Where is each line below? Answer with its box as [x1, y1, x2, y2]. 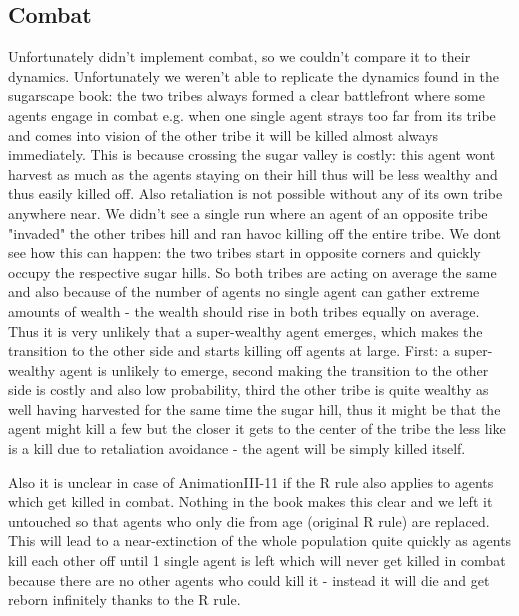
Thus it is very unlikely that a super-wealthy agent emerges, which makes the [8, 320, 483, 341]
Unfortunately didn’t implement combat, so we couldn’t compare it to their [8, 46, 471, 67]
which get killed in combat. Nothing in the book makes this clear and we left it [8, 491, 493, 512]
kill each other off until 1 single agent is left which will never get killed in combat [8, 550, 506, 571]
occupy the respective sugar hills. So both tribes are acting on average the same [8, 261, 497, 282]
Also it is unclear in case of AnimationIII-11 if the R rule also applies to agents [8, 471, 494, 492]
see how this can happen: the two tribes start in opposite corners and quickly [8, 242, 481, 263]
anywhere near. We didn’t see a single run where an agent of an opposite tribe [8, 202, 488, 223]
